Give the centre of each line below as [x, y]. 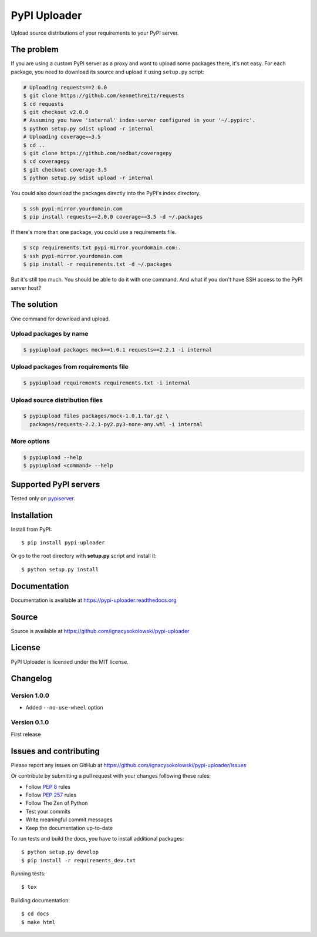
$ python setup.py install [60, 569]
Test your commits [48, 811]
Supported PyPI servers [55, 484]
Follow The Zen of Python [57, 803]
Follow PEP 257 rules [51, 795]
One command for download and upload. [60, 319]
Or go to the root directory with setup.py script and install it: [84, 556]
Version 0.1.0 [30, 722]
